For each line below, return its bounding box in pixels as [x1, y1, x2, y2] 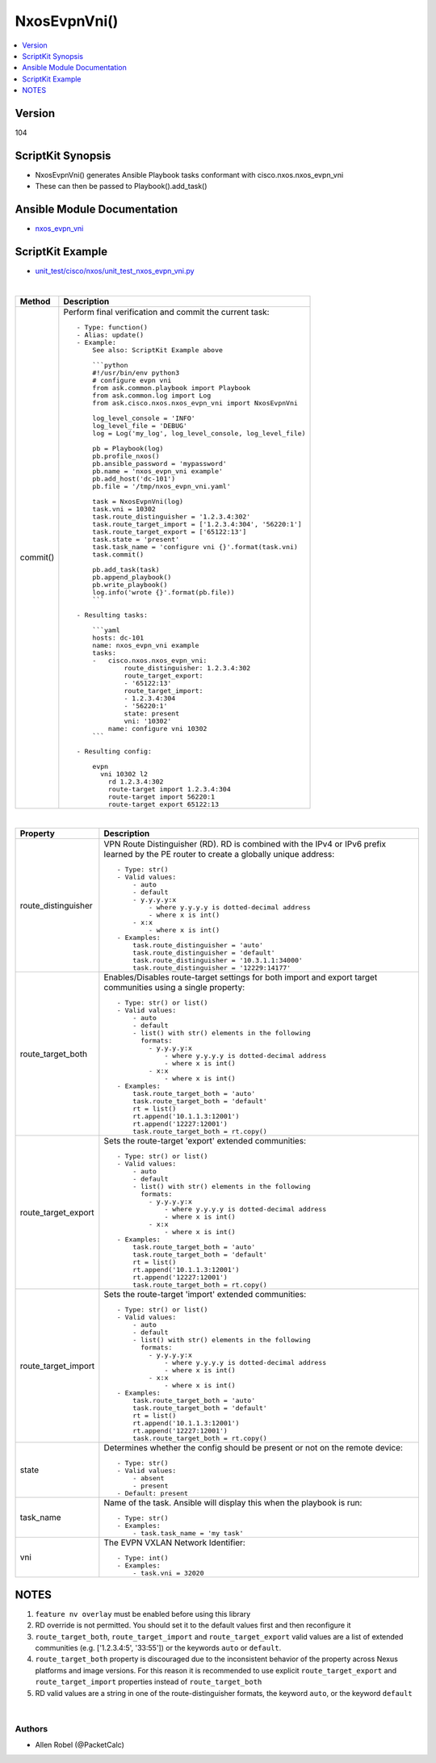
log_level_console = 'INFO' [92, 413, 195, 422]
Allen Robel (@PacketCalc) [35, 1740, 125, 1750]
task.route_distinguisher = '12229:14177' [132, 963, 291, 972]
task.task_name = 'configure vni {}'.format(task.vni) [92, 542, 299, 551]
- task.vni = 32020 [132, 1569, 204, 1578]
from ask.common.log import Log [92, 391, 212, 400]
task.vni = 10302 [92, 505, 157, 513]
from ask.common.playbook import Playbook [92, 384, 251, 392]
